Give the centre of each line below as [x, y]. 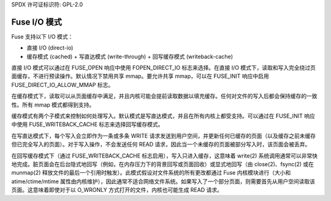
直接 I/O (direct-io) [50, 48]
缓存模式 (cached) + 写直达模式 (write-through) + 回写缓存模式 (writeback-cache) [130, 56]
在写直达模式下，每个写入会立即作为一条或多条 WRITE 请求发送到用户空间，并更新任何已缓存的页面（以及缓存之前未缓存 [163, 135]
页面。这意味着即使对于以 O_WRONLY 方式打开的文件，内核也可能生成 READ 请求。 [117, 190]
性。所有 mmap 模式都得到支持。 [53, 105]
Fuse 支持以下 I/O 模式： [42, 36]
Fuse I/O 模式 [37, 22]
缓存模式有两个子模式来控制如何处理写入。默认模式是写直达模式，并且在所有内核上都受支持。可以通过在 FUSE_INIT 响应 [163, 116]
